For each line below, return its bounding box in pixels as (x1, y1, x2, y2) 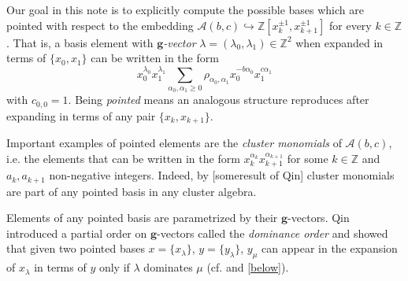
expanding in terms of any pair (6, 107, 156, 124)
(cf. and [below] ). (206, 259, 289, 275)
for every (328, 17, 372, 33)
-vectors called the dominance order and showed (157, 224, 388, 241)
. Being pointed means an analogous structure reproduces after (68, 91, 369, 108)
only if (98, 259, 130, 275)
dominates (143, 259, 193, 275)
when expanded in (295, 34, 384, 50)
